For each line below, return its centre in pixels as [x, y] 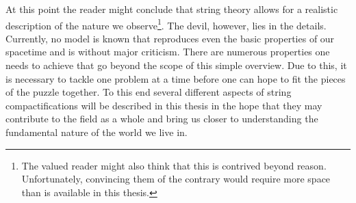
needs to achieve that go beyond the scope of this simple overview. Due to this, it [176, 65]
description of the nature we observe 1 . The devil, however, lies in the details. [166, 24]
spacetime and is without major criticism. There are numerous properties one [168, 52]
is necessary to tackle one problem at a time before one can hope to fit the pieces [176, 78]
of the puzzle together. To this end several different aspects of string [149, 92]
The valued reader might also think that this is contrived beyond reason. [174, 165]
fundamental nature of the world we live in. [97, 132]
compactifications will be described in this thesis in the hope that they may [164, 105]
